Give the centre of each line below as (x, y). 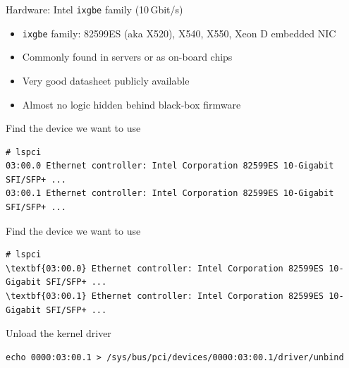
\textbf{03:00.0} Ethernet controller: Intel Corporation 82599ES (165, 268)
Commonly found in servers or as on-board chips (127, 57)
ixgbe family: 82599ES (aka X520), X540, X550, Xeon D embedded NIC (179, 33)
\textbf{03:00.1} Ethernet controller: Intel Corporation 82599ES (165, 296)
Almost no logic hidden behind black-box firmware (131, 104)
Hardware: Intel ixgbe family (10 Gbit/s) (94, 9)
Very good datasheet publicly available (106, 80)
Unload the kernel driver (59, 333)
